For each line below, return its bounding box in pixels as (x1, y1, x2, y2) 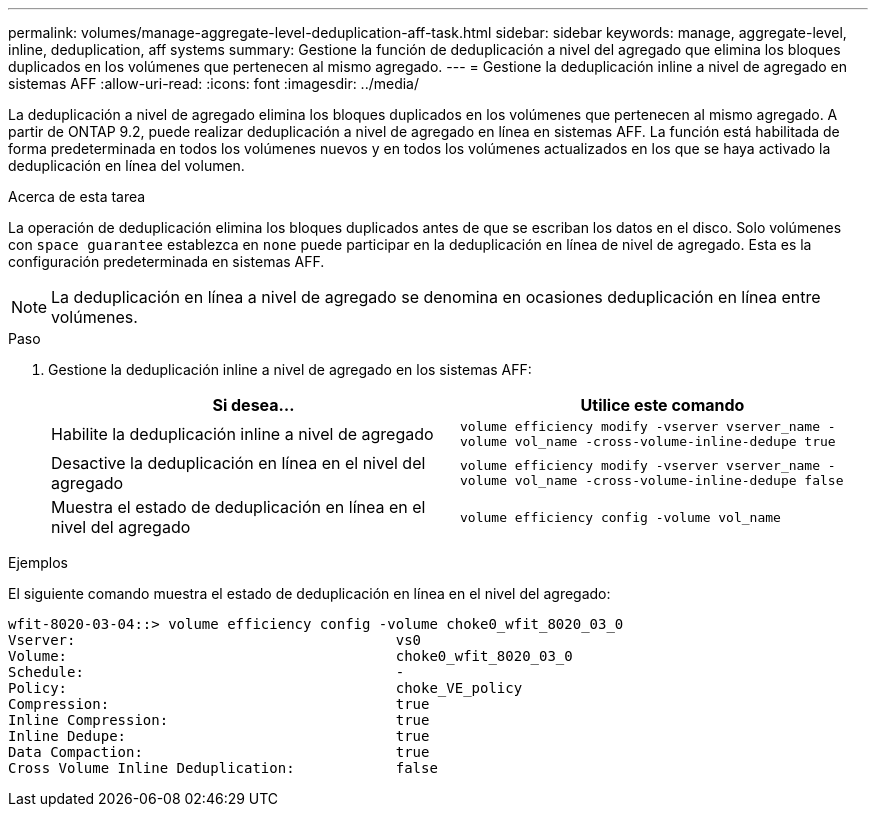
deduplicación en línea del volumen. (8, 157, 245, 174)
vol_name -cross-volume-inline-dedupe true (514, 434, 836, 449)
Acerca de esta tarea (8, 188, 146, 205)
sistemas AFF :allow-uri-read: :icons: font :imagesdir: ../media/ (8, 75, 420, 92)
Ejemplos (8, 554, 68, 571)
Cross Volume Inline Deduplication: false (8, 760, 438, 776)
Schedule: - (8, 664, 405, 680)
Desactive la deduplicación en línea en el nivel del (51, 453, 426, 473)
